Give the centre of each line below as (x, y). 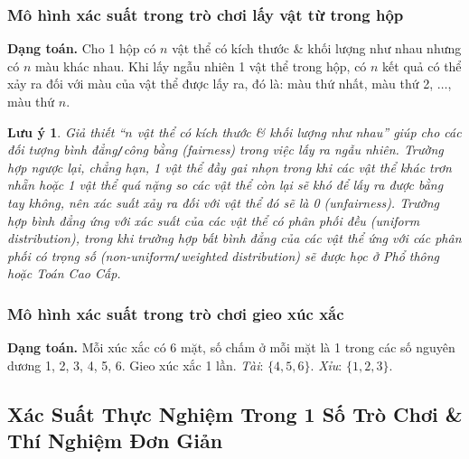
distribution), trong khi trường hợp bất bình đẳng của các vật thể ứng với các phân (234, 238)
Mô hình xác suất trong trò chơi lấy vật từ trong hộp (206, 14)
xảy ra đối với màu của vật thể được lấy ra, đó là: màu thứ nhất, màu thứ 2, (220, 84)
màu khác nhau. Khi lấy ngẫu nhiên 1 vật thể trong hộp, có (201, 66)
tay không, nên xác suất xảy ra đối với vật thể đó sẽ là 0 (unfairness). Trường (224, 203)
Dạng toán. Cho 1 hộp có (82, 48)
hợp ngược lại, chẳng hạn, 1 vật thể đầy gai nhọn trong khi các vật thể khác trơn (230, 167)
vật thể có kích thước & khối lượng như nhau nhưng (317, 48)
